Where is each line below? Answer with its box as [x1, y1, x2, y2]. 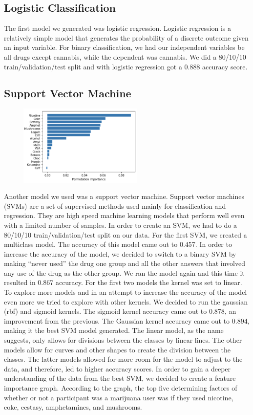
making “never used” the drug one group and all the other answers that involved [4, 258, 245, 268]
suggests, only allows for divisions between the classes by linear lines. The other [4, 335, 242, 345]
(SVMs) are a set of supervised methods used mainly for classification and [4, 200, 226, 211]
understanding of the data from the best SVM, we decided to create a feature [4, 373, 236, 383]
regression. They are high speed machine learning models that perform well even [4, 210, 245, 220]
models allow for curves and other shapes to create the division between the [4, 344, 231, 354]
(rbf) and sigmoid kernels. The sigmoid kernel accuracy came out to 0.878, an [4, 306, 236, 316]
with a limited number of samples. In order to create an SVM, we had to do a [4, 219, 237, 230]
